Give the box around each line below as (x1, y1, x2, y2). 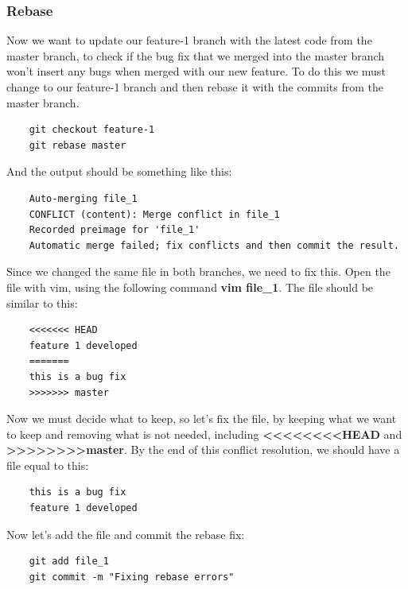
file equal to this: (6, 456, 89, 473)
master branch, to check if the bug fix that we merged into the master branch (6, 47, 385, 64)
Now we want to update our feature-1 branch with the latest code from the (6, 32, 372, 48)
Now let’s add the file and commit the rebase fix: (6, 525, 245, 542)
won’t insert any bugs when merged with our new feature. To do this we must (6, 63, 386, 79)
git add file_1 (29, 556, 109, 568)
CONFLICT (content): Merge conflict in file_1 (29, 208, 280, 220)
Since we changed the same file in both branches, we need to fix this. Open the (6, 263, 391, 280)
